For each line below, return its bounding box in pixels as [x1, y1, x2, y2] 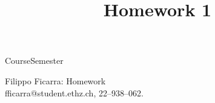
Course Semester [5, 54, 64, 67]
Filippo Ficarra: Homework [5, 74, 106, 87]
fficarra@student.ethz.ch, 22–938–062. [5, 86, 144, 99]
